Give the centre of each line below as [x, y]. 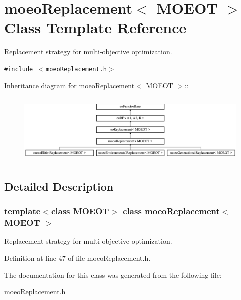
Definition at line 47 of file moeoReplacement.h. [77, 258]
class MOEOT [80, 211]
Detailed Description [59, 186]
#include [19, 69]
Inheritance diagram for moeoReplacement [69, 85]
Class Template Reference [95, 27]
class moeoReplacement [171, 211]
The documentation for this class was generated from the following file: [113, 275]
